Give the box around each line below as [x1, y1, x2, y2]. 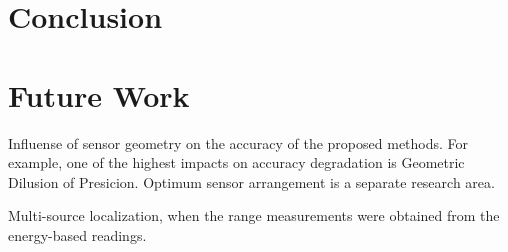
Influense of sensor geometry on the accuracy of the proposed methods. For [8, 132, 469, 153]
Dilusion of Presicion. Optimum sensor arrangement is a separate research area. [8, 171, 495, 192]
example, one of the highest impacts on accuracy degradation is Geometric [8, 152, 465, 173]
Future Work [8, 74, 190, 115]
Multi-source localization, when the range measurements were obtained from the [8, 205, 500, 226]
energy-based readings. [8, 224, 147, 245]
